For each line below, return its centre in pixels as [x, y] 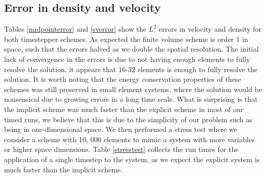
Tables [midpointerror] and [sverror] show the [75, 29]
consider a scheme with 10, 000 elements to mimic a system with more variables [129, 139]
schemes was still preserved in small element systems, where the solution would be [133, 89]
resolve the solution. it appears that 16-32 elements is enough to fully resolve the [131, 69]
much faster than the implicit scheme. [64, 169]
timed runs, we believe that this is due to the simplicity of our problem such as [128, 119]
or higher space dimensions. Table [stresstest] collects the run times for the [121, 149]
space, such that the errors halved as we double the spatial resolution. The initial [131, 49]
